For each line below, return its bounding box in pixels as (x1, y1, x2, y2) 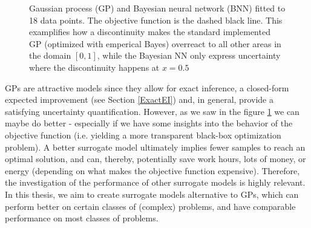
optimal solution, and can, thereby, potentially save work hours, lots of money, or (5, 152, 306, 165)
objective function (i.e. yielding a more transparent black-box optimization (5, 128, 281, 141)
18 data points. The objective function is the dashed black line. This (29, 13, 283, 26)
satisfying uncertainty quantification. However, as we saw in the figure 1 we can (5, 105, 300, 117)
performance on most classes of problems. (5, 212, 159, 224)
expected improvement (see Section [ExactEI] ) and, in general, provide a (5, 93, 273, 106)
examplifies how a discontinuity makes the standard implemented (29, 25, 270, 38)
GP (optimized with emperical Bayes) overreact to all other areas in (29, 37, 281, 50)
